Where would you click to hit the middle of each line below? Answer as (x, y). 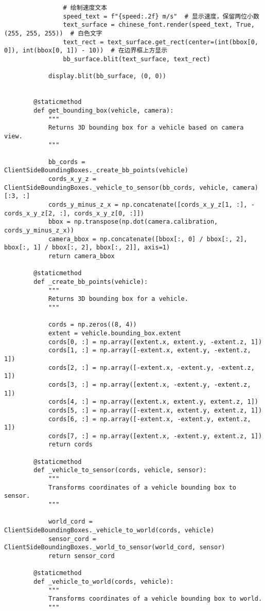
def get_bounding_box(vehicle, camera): (104, 110)
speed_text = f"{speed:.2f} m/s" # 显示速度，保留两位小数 (161, 16)
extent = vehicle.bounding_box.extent (114, 333)
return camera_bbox (81, 256)
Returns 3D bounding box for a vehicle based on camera (146, 128)
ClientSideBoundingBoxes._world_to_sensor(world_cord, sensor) (115, 547)
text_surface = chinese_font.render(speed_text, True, (159, 25)
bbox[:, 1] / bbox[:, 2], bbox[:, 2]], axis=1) (87, 248)
